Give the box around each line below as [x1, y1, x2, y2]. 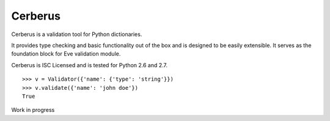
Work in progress [11, 106, 55, 114]
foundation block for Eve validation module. [11, 50, 121, 57]
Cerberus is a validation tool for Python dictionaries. [11, 31, 142, 38]
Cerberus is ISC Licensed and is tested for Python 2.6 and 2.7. [11, 61, 168, 68]
